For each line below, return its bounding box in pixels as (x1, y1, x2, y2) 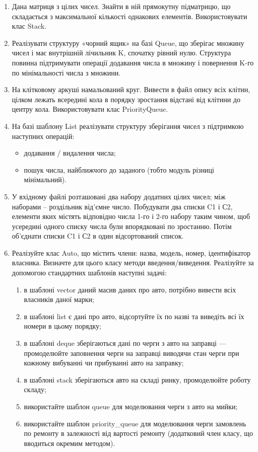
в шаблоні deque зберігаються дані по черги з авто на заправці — (24, 338, 226, 348)
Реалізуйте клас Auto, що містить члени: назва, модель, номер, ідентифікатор (12, 247, 251, 258)
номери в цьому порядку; (24, 321, 102, 331)
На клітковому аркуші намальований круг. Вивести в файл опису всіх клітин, (12, 84, 250, 95)
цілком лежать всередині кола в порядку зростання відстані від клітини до (12, 94, 240, 104)
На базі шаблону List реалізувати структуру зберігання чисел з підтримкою (12, 120, 244, 131)
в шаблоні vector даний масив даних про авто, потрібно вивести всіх (24, 284, 236, 294)
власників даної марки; (24, 294, 94, 305)
